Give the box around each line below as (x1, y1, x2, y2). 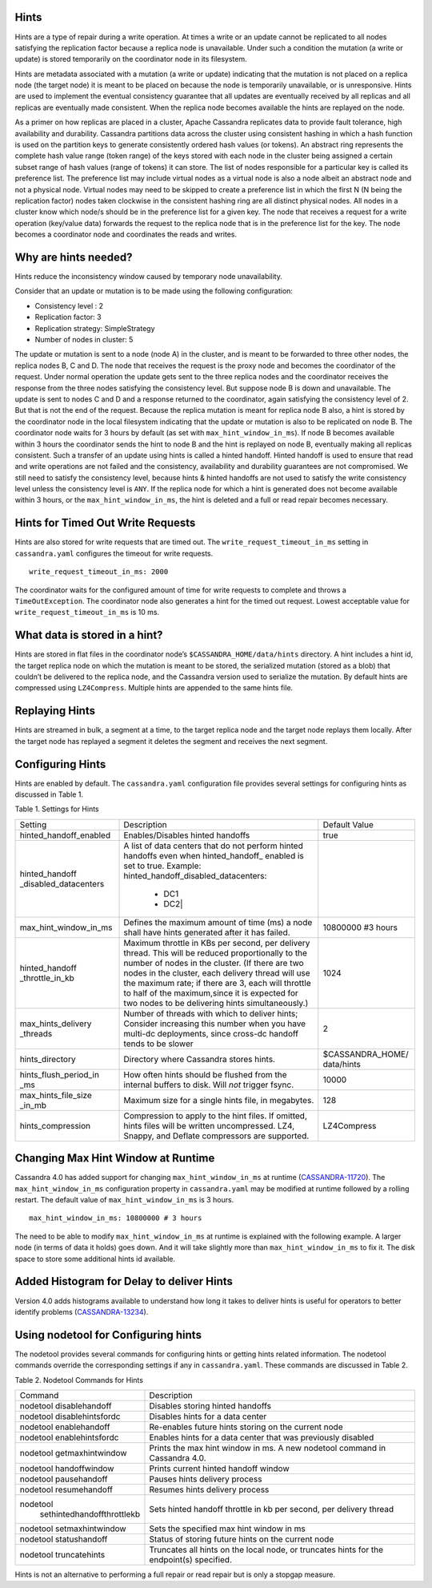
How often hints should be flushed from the (123, 1069, 287, 1080)
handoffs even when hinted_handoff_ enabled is (123, 850, 304, 861)
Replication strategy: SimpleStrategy (34, 323, 155, 333)
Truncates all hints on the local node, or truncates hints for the (149, 1544, 384, 1555)
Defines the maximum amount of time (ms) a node (123, 916, 313, 927)
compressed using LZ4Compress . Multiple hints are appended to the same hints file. (14, 683, 294, 693)
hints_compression (19, 1120, 91, 1131)
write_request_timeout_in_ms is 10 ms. (14, 608, 160, 617)
